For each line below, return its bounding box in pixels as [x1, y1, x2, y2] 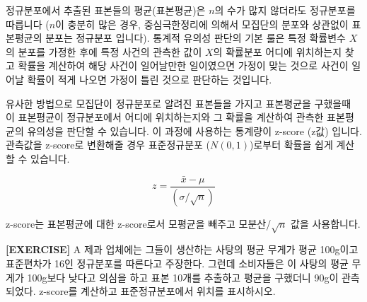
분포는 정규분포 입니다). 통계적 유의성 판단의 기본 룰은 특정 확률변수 [45, 30, 346, 45]
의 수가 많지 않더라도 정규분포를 [214, 3, 356, 17]
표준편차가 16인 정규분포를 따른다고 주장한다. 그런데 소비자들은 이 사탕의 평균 [6, 256, 349, 271]
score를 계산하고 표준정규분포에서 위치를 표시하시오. [47, 284, 276, 298]
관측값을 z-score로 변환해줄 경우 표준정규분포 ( [6, 137, 211, 152]
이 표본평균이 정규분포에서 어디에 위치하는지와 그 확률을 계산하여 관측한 [6, 110, 324, 124]
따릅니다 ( [6, 16, 49, 31]
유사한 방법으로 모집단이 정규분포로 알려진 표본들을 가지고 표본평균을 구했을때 [6, 95, 351, 110]
